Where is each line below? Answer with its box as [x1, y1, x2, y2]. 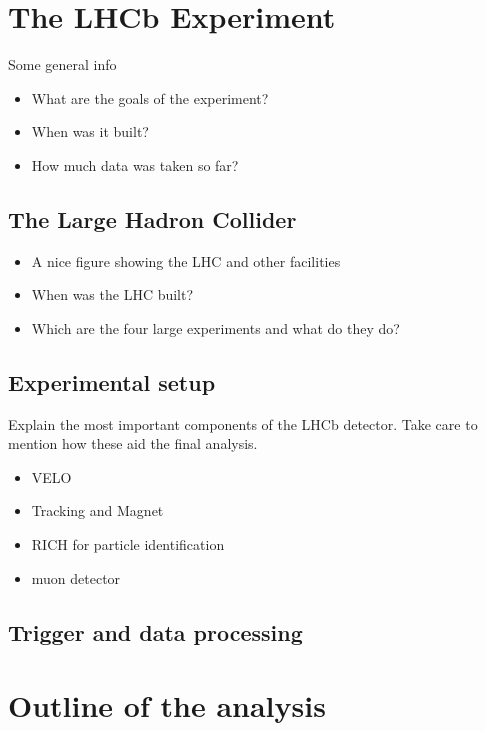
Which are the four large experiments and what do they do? [31, 317, 400, 338]
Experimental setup [8, 366, 216, 397]
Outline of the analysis [8, 685, 326, 726]
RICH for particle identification [31, 534, 225, 555]
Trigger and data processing [8, 616, 303, 647]
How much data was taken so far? [31, 154, 239, 175]
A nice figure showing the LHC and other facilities [31, 250, 341, 271]
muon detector [31, 567, 121, 588]
